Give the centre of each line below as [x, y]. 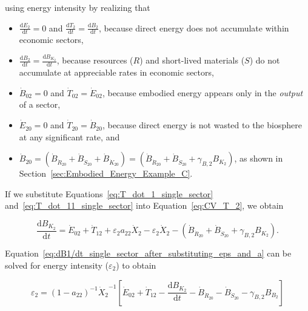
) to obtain [136, 265]
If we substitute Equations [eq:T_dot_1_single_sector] [109, 193]
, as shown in [259, 158]
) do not [265, 60]
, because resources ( [95, 60]
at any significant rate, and [69, 136]
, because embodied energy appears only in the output [203, 92]
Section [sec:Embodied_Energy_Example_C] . [106, 173]
